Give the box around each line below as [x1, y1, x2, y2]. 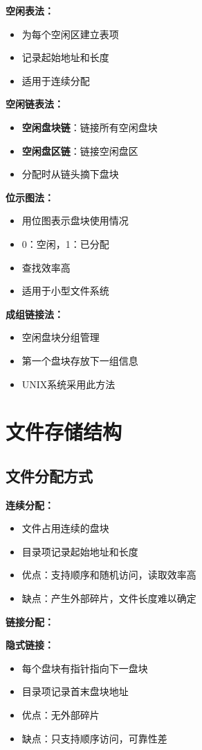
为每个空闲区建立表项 [21, 26, 119, 41]
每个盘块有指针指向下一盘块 [21, 660, 148, 675]
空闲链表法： [6, 97, 64, 111]
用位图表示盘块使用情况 [21, 213, 129, 228]
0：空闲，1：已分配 [21, 236, 109, 251]
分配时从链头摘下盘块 [21, 167, 119, 181]
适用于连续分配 [21, 73, 90, 87]
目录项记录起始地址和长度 [21, 544, 138, 558]
